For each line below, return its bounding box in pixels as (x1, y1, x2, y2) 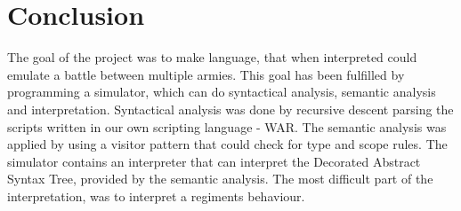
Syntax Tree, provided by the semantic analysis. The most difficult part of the (7, 169, 433, 188)
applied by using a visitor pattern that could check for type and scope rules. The (7, 135, 448, 153)
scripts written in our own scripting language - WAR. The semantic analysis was (7, 117, 447, 136)
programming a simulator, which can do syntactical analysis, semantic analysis (7, 82, 436, 101)
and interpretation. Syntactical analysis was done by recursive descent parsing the (7, 99, 454, 118)
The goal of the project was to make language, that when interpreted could (7, 48, 417, 66)
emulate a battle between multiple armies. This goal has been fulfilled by (7, 65, 405, 83)
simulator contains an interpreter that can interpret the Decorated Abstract (7, 152, 421, 170)
